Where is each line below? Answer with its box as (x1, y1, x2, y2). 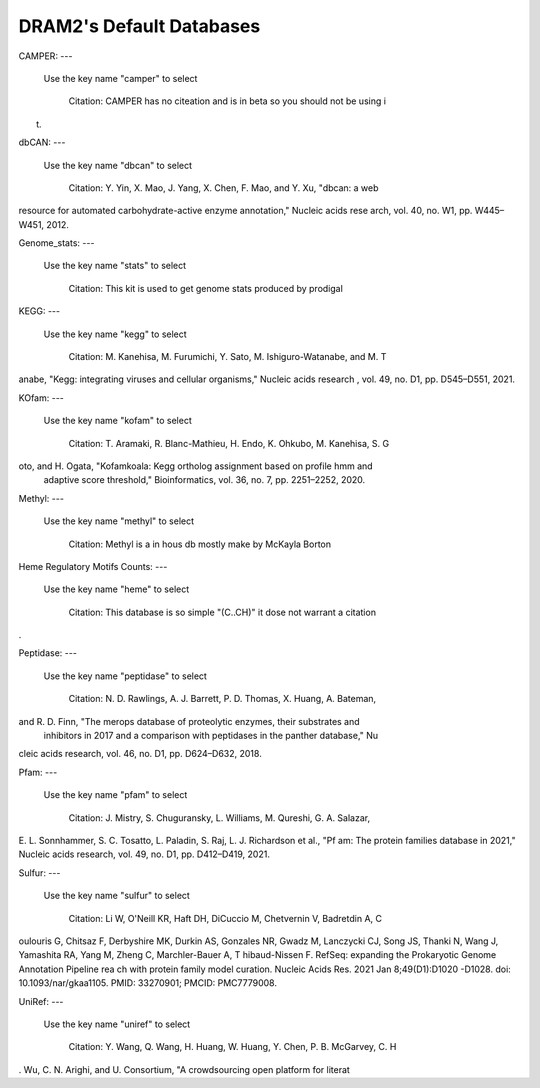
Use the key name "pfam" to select (43, 789, 188, 801)
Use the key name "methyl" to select (43, 515, 195, 527)
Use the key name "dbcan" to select (43, 159, 193, 171)
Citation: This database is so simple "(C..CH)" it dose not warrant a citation (68, 606, 377, 618)
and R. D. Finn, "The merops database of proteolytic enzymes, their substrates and (18, 715, 360, 727)
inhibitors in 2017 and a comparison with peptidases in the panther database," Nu (43, 730, 379, 742)
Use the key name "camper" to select (43, 72, 198, 84)
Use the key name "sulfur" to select (43, 890, 190, 902)
